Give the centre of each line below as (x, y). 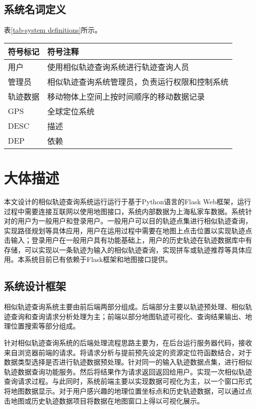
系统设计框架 (35, 286)
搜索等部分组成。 (52, 326)
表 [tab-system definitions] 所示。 (53, 30)
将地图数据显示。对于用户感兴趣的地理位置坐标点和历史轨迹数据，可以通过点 (128, 391)
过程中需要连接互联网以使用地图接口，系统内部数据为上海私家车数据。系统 (125, 211)
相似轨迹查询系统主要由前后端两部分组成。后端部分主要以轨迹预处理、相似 (125, 307)
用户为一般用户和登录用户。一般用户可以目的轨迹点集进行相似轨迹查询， (135, 221)
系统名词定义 (35, 9)
